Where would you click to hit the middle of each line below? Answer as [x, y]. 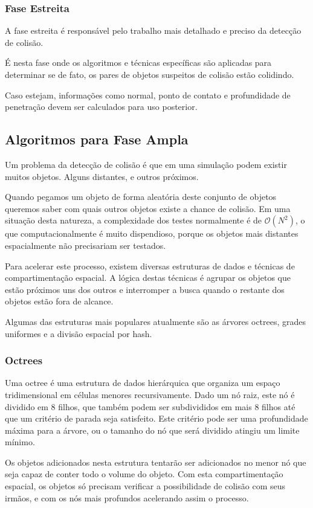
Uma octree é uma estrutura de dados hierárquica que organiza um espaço [143, 383]
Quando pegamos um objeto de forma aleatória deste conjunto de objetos [141, 197]
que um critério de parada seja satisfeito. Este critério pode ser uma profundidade [156, 418]
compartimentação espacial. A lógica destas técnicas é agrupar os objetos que [148, 278]
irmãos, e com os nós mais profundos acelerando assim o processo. [127, 497]
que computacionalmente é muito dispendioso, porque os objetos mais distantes [152, 233]
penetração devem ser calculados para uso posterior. [101, 107]
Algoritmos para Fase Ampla [97, 139]
